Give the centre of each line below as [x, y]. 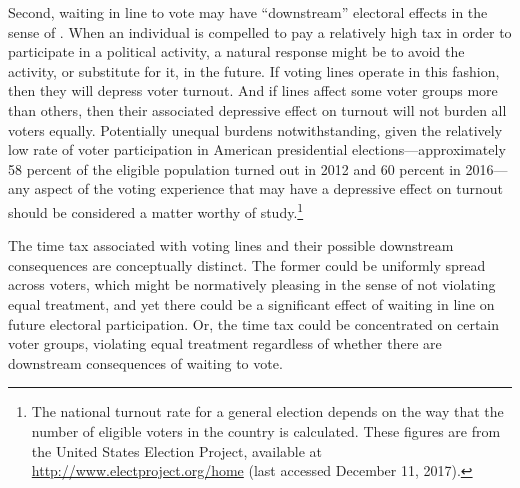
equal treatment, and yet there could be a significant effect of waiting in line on [251, 303]
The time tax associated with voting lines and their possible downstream [231, 245]
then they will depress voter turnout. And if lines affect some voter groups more [253, 90]
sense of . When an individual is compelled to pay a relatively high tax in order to [260, 31]
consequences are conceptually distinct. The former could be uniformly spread [247, 264]
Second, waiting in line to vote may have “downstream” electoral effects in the [248, 12]
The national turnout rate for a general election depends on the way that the [267, 411]
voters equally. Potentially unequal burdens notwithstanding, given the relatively [255, 129]
